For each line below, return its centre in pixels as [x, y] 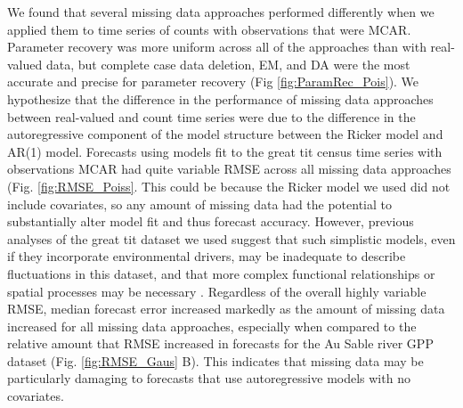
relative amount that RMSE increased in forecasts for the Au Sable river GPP [220, 343]
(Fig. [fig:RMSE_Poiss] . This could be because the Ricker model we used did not [229, 186]
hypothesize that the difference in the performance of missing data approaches [220, 98]
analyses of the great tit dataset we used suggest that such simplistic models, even [231, 238]
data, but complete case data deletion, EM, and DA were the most [228, 64]
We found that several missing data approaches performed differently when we [221, 12]
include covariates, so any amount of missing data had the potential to [200, 204]
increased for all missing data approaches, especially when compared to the [212, 326]
